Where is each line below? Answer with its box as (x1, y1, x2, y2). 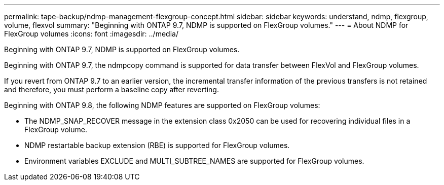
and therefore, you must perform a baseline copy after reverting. (4, 85, 219, 94)
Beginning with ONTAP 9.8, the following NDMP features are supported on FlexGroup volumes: (4, 101, 320, 109)
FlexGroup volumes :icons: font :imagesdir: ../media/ (4, 29, 178, 38)
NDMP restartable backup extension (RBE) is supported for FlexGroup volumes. (24, 141, 290, 150)
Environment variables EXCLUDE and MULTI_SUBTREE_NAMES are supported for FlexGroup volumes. (24, 157, 364, 165)
